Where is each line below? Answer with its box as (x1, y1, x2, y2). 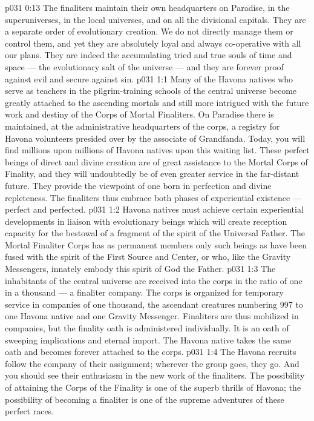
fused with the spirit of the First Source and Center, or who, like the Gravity (5, 250, 291, 263)
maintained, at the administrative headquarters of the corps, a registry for (5, 119, 280, 132)
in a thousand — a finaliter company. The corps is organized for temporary (5, 286, 284, 299)
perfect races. (5, 405, 54, 417)
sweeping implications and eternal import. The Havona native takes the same (5, 333, 292, 346)
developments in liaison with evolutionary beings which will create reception (5, 214, 287, 227)
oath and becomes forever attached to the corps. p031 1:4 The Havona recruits (5, 345, 296, 358)
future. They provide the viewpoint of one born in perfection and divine (5, 179, 272, 191)
